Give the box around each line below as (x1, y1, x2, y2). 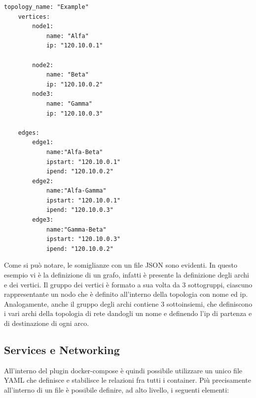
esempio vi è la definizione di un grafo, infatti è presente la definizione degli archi (4, 270, 249, 280)
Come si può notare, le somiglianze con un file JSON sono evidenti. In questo (4, 260, 238, 270)
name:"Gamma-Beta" (46, 226, 107, 233)
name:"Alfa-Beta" (46, 148, 103, 156)
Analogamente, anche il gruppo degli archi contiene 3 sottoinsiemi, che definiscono (4, 298, 253, 309)
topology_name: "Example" (4, 3, 89, 10)
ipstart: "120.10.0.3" (46, 236, 121, 243)
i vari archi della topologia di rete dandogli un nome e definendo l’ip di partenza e (4, 308, 252, 318)
